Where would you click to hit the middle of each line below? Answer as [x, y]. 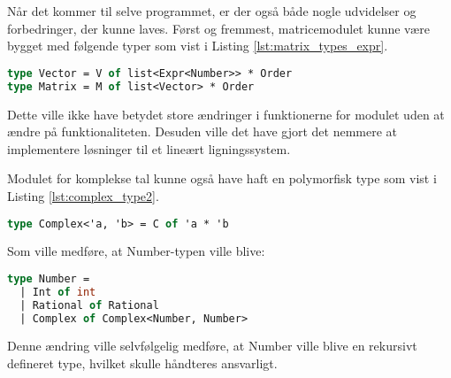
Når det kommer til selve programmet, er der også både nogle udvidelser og [212, 11]
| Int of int [58, 292]
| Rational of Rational [89, 305]
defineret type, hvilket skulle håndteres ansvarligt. [142, 363]
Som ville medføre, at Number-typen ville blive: [136, 251]
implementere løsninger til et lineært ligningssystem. [149, 148]
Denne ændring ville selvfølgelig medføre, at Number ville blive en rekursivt [212, 346]
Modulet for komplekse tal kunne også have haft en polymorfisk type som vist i [222, 178]
